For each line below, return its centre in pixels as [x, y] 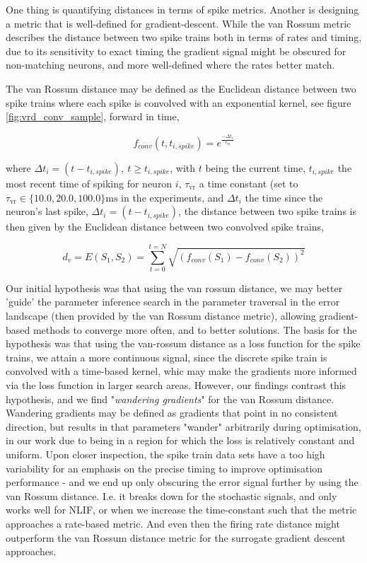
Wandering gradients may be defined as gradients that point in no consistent [172, 413]
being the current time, [256, 167]
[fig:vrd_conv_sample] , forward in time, [93, 116]
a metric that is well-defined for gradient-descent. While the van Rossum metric [179, 23]
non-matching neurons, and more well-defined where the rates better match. [170, 65]
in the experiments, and [173, 197]
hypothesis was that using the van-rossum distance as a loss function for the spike [183, 343]
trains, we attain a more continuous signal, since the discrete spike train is [167, 357]
